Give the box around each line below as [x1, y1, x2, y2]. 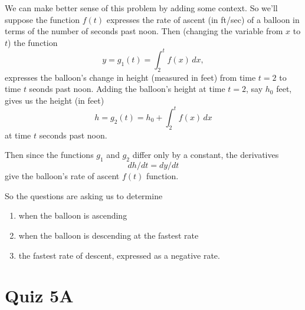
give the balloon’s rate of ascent [5, 170, 120, 182]
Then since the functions [5, 149, 94, 161]
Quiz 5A [5, 283, 74, 308]
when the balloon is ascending [18, 209, 127, 222]
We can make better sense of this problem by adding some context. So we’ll [5, 2, 278, 14]
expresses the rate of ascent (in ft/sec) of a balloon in [106, 13, 300, 25]
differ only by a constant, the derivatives [132, 149, 279, 161]
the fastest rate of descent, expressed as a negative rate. [18, 249, 220, 261]
